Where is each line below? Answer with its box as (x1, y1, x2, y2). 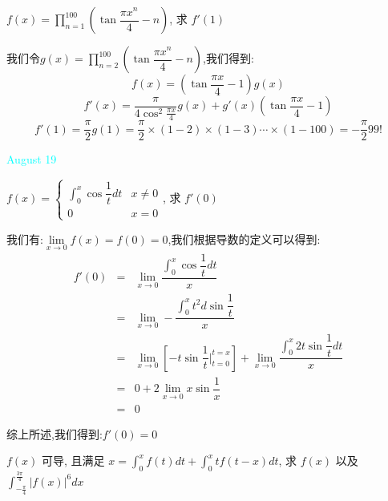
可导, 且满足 (42, 452, 105, 469)
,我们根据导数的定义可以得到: (168, 230, 321, 247)
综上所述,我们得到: (6, 425, 103, 442)
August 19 (6, 151, 57, 168)
